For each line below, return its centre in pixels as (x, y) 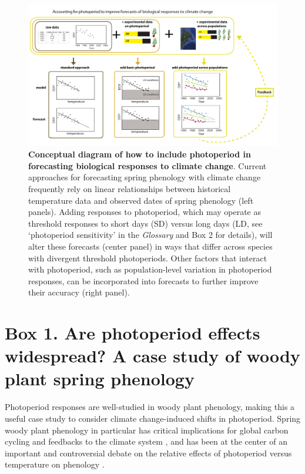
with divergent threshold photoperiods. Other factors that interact (148, 258)
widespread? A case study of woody (152, 356)
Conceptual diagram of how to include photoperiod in (140, 154)
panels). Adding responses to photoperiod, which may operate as (145, 212)
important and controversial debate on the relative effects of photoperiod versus (148, 453)
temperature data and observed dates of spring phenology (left (141, 200)
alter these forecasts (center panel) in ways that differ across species (150, 246)
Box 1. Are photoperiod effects (133, 333)
